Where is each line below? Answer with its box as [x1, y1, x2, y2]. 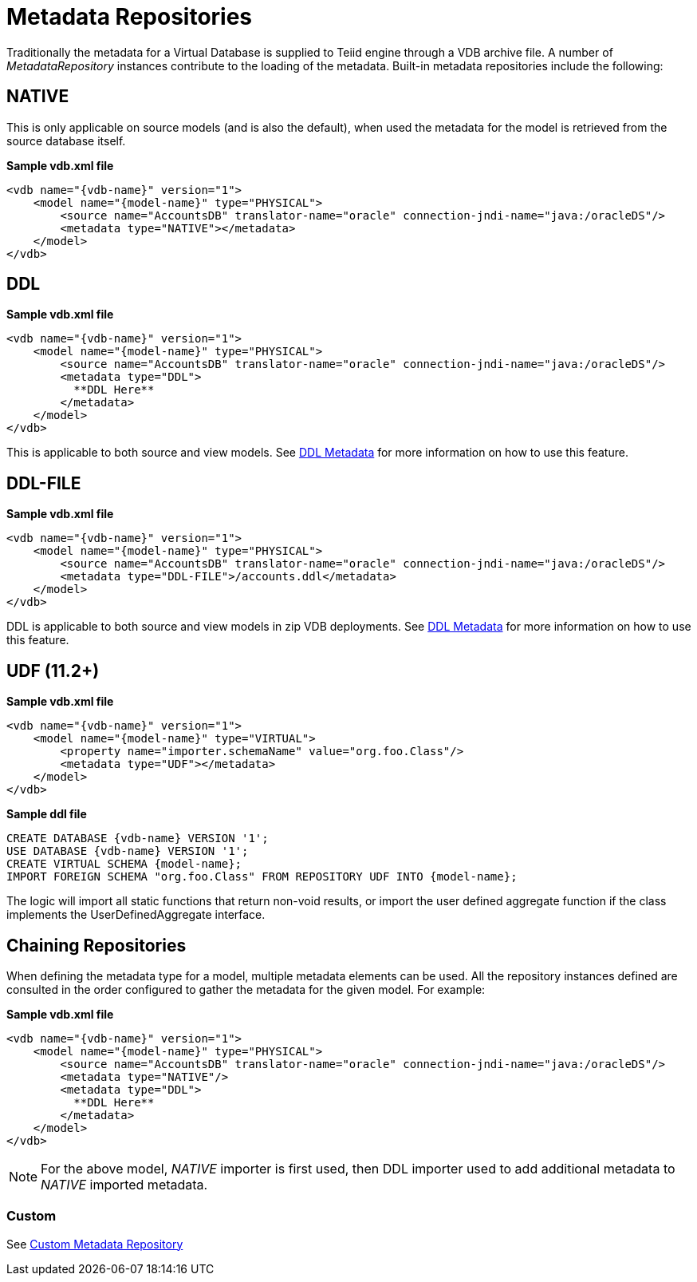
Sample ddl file [6, 807, 87, 821]
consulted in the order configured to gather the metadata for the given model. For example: [6, 982, 486, 996]
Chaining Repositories [6, 935, 187, 956]
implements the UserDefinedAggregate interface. [6, 908, 266, 922]
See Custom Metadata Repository [6, 1236, 183, 1251]
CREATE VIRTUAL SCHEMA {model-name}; [6, 857, 242, 871]
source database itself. [6, 133, 126, 148]
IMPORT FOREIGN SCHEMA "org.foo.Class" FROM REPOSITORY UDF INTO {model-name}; [6, 870, 518, 884]
